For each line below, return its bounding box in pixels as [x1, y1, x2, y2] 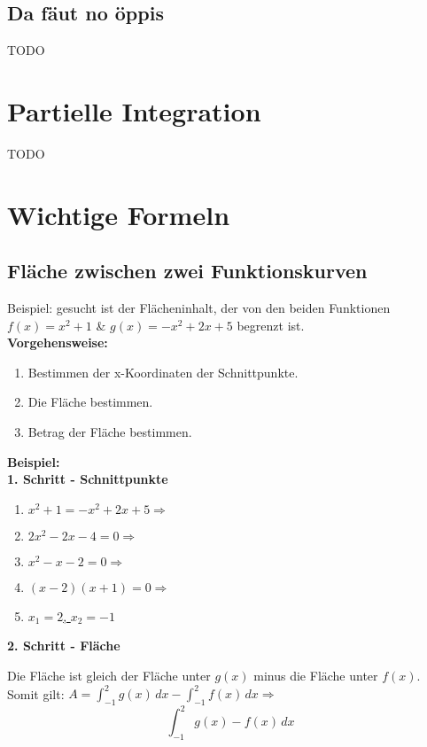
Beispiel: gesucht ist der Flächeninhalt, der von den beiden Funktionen [7, 299, 391, 317]
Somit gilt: [7, 684, 65, 703]
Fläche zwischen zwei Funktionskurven [7, 257, 368, 284]
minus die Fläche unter [253, 666, 378, 685]
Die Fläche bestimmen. [27, 393, 153, 411]
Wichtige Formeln [7, 196, 230, 232]
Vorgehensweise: [7, 333, 108, 352]
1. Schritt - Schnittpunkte [7, 470, 168, 488]
